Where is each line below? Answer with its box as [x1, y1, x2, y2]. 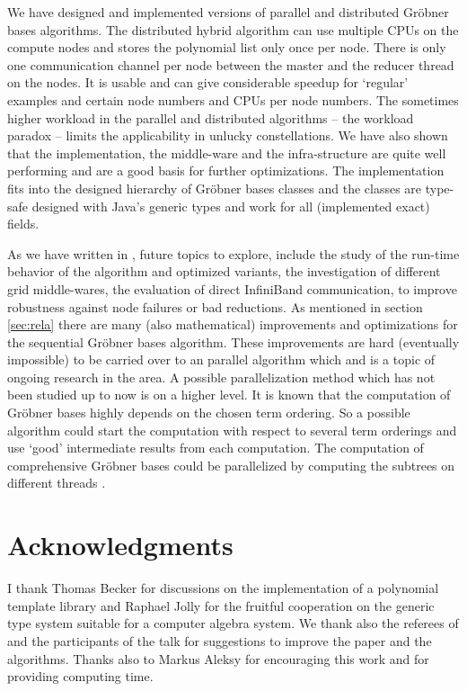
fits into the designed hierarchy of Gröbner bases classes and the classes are [7, 178, 422, 197]
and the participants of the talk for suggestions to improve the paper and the [7, 631, 432, 650]
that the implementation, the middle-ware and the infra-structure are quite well [7, 143, 446, 162]
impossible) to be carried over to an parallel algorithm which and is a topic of [7, 350, 436, 369]
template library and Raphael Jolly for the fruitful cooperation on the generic [7, 596, 435, 615]
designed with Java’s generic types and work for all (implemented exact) [31, 196, 430, 215]
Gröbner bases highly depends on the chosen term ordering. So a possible [7, 403, 410, 422]
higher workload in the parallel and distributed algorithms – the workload [7, 108, 414, 127]
